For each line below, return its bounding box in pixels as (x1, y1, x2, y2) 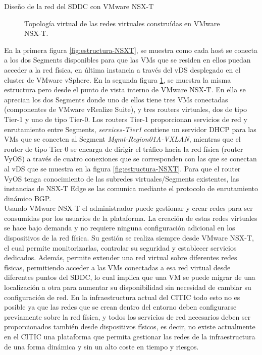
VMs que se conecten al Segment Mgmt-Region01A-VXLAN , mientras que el (4, 134, 241, 144)
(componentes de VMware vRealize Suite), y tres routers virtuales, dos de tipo (4, 104, 247, 114)
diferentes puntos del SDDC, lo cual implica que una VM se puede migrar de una (4, 272, 255, 282)
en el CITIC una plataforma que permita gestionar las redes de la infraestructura (4, 331, 255, 341)
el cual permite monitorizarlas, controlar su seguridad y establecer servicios (4, 242, 237, 253)
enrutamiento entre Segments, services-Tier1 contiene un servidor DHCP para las (4, 124, 256, 134)
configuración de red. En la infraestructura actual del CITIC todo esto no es (4, 291, 240, 302)
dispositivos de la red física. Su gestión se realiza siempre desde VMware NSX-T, (4, 232, 254, 243)
